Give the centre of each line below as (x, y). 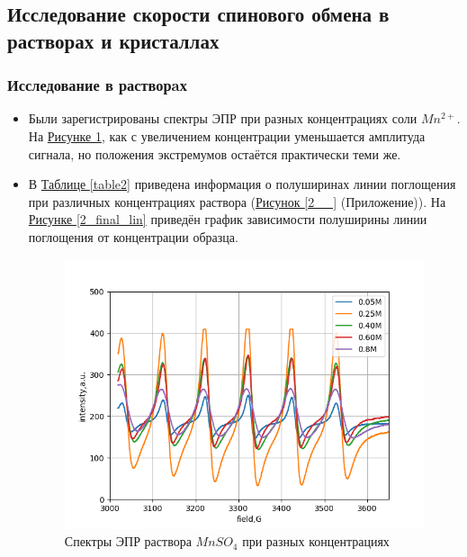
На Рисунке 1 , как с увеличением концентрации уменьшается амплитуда (227, 135)
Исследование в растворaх (97, 85)
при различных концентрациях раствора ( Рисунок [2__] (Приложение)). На (237, 201)
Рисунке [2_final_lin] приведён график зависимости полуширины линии (228, 219)
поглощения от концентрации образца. (133, 236)
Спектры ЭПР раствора (128, 541)
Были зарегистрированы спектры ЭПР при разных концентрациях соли (223, 118)
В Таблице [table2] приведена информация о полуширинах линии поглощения (242, 184)
